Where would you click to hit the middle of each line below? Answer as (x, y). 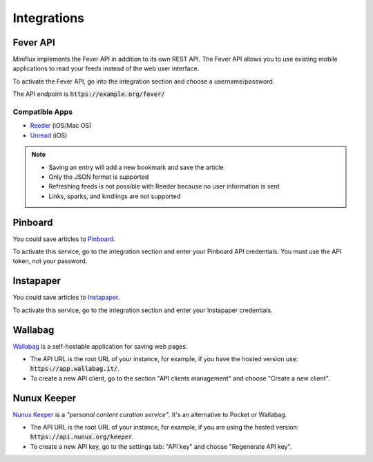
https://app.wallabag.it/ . (75, 369)
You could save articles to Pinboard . (64, 239)
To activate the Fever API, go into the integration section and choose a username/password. (144, 81)
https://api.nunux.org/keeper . (82, 437)
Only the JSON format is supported (99, 177)
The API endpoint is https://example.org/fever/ (89, 94)
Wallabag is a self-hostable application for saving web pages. (100, 346)
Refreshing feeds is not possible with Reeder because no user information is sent (164, 186)
